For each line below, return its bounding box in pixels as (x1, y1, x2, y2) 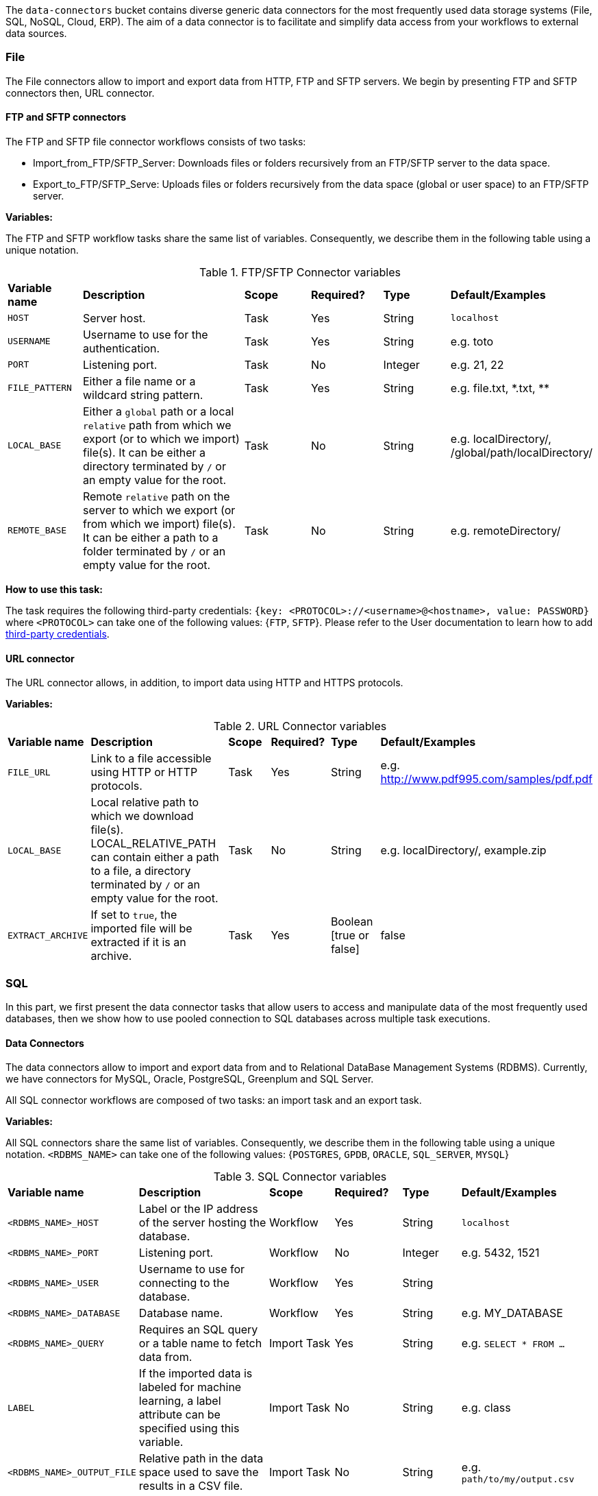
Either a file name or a (82, 374, 196, 388)
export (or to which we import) (82, 431, 240, 446)
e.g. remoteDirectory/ (450, 523, 561, 538)
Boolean (330, 915, 373, 929)
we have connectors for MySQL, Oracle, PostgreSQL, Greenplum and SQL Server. (5, 1073, 374, 1085)
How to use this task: (5, 583, 103, 595)
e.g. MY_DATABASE (461, 1306, 563, 1320)
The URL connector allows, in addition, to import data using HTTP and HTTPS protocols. (5, 677, 403, 689)
